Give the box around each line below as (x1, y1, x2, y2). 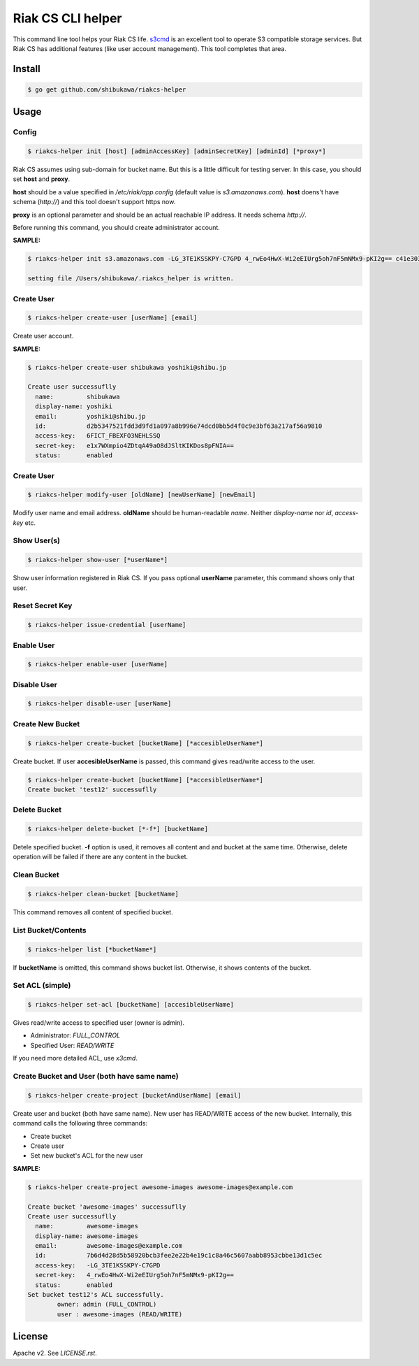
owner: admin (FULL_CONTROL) (57, 1300, 157, 1309)
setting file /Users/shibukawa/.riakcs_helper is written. (27, 275, 234, 282)
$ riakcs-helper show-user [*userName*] (27, 556, 168, 564)
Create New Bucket (13, 719, 80, 728)
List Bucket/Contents (13, 925, 87, 935)
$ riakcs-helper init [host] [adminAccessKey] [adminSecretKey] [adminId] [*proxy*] (27, 148, 326, 155)
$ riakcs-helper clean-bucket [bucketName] (27, 890, 179, 898)
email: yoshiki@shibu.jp (35, 412, 146, 420)
